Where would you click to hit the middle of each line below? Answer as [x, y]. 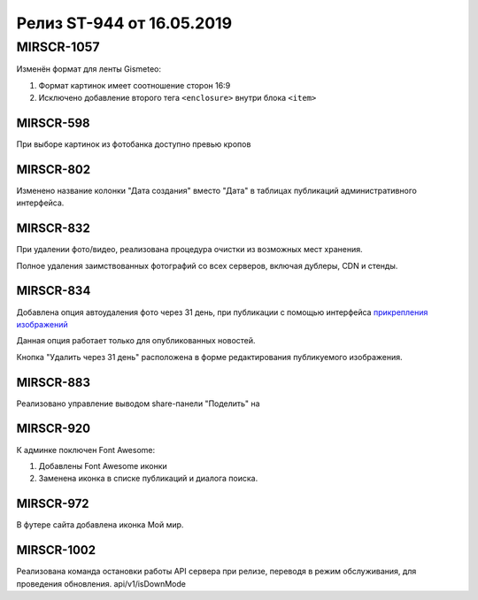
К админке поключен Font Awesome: [86, 450]
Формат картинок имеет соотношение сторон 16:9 [135, 85]
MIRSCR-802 [54, 169]
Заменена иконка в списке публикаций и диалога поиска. [148, 479]
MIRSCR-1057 [58, 47]
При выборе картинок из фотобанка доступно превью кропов [134, 144]
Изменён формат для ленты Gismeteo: [89, 69]
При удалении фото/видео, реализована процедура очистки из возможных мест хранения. [189, 250]
